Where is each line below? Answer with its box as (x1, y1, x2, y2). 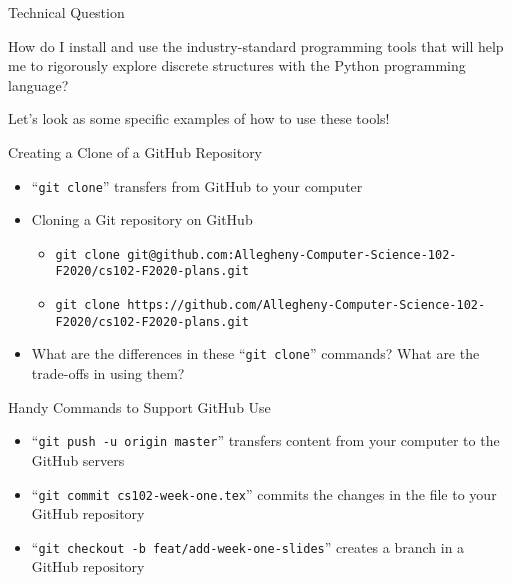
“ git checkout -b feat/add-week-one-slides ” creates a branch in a (31, 536, 465, 557)
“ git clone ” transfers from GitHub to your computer (31, 175, 363, 196)
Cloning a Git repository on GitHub (31, 209, 253, 230)
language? (8, 74, 69, 95)
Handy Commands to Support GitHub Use (8, 396, 271, 417)
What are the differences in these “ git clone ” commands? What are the (31, 343, 480, 364)
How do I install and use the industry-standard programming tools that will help (8, 35, 504, 56)
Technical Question (8, 2, 125, 22)
